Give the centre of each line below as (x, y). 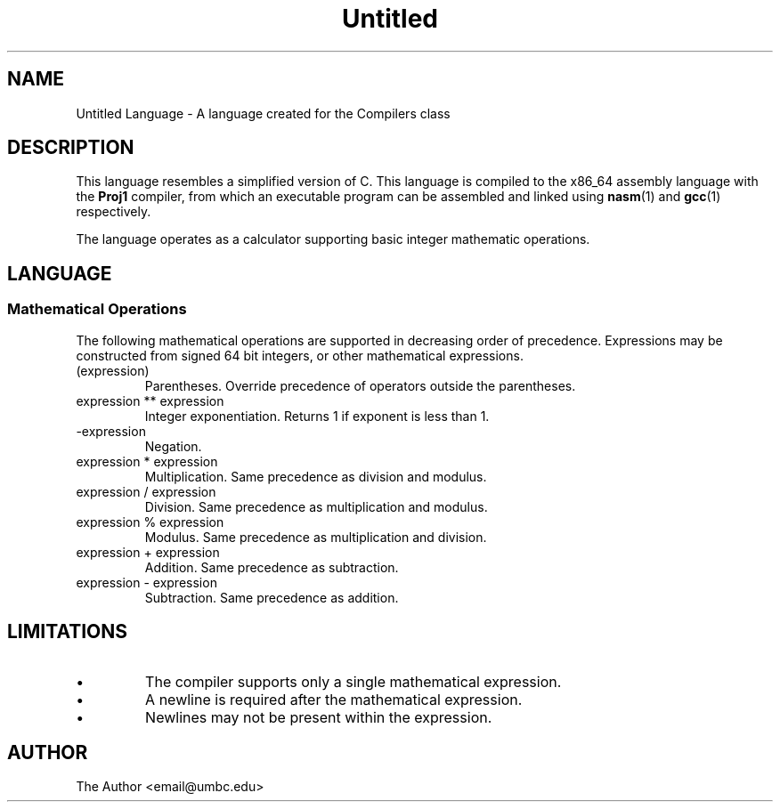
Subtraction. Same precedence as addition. (272, 597)
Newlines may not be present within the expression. (319, 717)
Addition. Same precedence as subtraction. (272, 567)
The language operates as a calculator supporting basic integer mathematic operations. (333, 239)
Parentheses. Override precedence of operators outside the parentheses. (360, 385)
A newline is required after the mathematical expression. (334, 699)
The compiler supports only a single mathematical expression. (353, 681)
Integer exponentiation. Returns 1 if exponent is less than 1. (317, 416)
